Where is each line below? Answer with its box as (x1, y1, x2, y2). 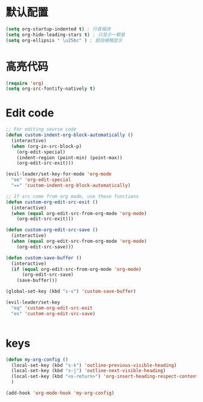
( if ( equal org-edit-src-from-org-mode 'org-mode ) (11, 266, 142, 272)
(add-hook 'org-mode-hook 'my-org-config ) (5, 390, 115, 396)
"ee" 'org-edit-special (11, 177, 71, 183)
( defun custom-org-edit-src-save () (5, 227, 98, 233)
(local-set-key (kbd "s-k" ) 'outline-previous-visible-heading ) (11, 362, 177, 368)
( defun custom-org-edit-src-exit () (5, 199, 98, 205)
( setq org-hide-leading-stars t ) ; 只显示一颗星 (5, 32, 125, 38)
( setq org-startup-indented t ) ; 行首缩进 (5, 26, 111, 32)
